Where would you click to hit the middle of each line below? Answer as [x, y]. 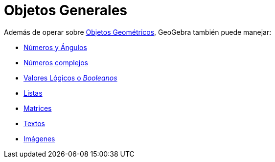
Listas [33, 93]
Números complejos [56, 62]
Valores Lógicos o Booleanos [70, 78]
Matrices [38, 108]
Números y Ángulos [55, 47]
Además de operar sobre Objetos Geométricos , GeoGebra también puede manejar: [138, 32]
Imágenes [39, 138]
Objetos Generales [66, 10]
